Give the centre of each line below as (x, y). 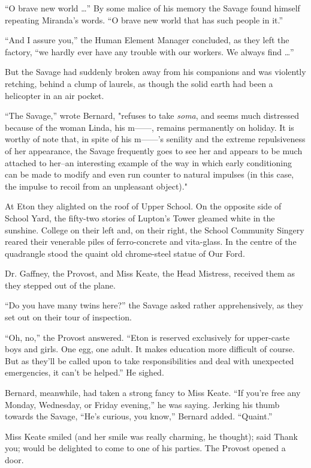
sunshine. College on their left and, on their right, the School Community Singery (155, 229)
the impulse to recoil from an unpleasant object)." (96, 186)
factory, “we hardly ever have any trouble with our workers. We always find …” (150, 51)
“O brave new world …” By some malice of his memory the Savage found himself (153, 8)
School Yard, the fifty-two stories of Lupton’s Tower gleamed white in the (140, 217)
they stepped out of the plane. (60, 285)
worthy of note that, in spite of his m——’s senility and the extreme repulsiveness (155, 139)
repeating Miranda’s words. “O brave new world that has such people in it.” (144, 19)
